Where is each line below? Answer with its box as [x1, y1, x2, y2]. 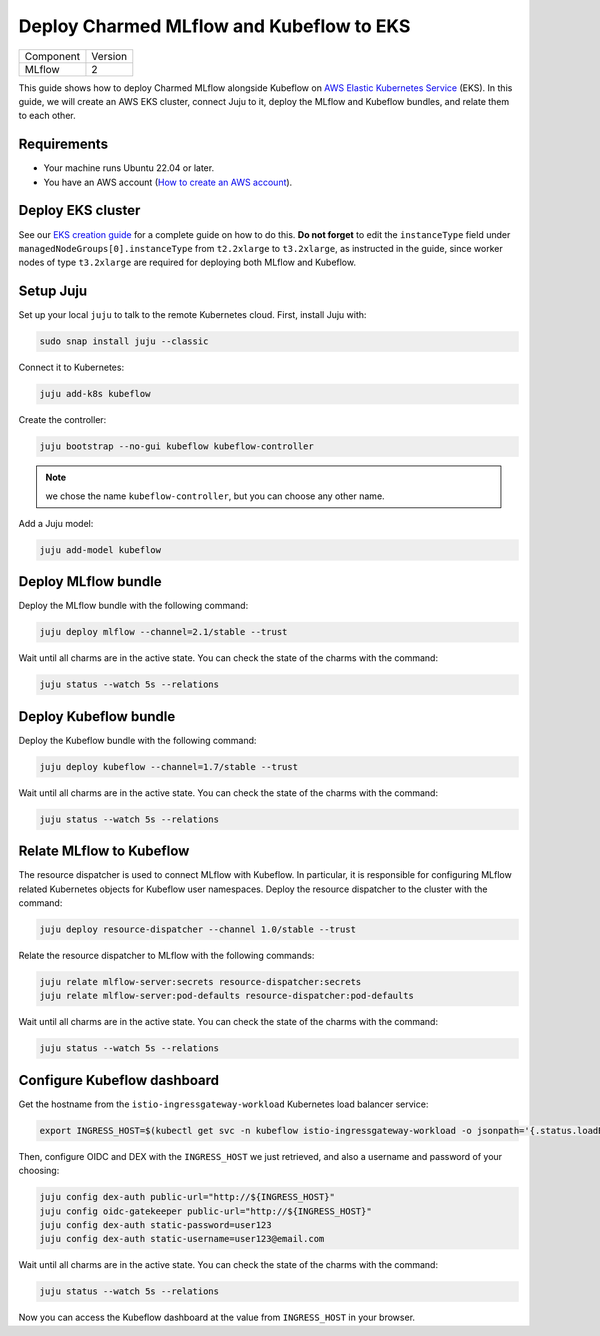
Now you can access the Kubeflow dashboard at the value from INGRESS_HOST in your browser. [18, 1311, 415, 1324]
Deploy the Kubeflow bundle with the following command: [18, 734, 257, 746]
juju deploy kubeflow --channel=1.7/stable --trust [39, 761, 299, 772]
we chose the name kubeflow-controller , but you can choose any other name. [45, 490, 385, 502]
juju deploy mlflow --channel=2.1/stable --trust [39, 626, 288, 638]
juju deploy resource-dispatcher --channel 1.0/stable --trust [39, 924, 357, 935]
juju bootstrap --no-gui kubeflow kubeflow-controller [39, 441, 314, 452]
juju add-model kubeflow [39, 544, 162, 555]
